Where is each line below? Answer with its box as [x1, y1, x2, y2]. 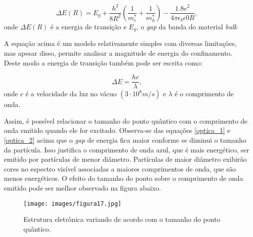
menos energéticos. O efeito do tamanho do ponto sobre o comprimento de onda [4, 173, 243, 183]
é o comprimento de [174, 88, 234, 99]
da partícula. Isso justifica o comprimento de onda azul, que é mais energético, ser [4, 144, 250, 154]
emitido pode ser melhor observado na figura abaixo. [4, 183, 161, 193]
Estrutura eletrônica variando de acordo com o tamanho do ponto [23, 214, 220, 224]
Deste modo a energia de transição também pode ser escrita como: [4, 57, 203, 67]
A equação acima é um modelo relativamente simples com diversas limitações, [4, 38, 237, 48]
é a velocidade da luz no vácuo [25, 88, 117, 99]
